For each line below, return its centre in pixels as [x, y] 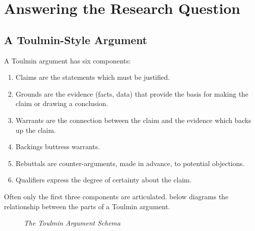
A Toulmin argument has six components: [68, 60]
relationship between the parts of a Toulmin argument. [87, 206]
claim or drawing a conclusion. [62, 103]
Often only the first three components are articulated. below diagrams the [116, 196]
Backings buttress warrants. [58, 146]
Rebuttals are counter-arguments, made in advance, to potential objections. [130, 163]
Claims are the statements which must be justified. [93, 77]
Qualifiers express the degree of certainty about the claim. [103, 180]
